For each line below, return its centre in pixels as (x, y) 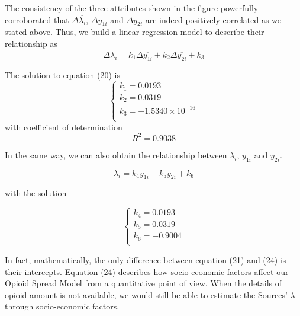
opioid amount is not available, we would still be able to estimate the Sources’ (146, 294)
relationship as (31, 43)
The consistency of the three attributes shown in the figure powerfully (132, 8)
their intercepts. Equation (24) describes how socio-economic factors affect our (147, 271)
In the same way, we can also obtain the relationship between (116, 154)
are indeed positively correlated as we (213, 19)
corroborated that (37, 19)
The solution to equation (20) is (62, 74)
